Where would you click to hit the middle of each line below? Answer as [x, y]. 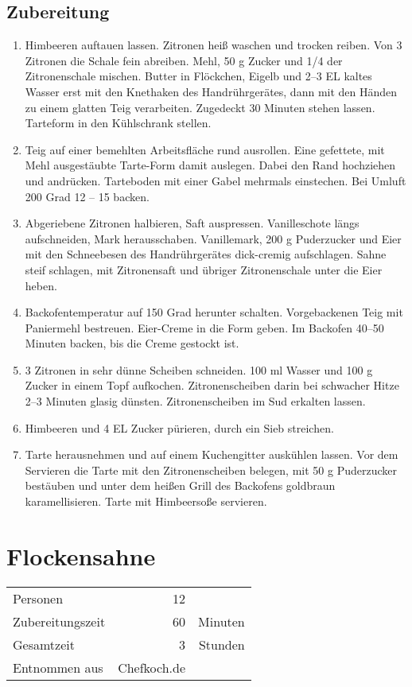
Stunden [222, 644]
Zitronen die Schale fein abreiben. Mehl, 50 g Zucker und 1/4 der [184, 60]
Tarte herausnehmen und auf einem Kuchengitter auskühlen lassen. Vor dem [212, 454]
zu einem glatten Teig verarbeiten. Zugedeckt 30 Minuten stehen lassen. [200, 107]
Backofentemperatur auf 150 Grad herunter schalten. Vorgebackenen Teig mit [214, 312]
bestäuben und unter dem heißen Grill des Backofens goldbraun [180, 485]
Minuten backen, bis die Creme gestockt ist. [132, 343]
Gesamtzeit [44, 644]
